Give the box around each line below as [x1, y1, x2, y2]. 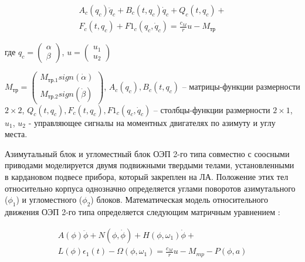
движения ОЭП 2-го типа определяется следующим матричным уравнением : [5, 206, 280, 218]
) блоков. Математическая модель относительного [90, 193, 268, 206]
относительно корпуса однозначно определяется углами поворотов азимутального [5, 182, 296, 194]
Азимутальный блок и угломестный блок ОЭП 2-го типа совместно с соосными [5, 147, 290, 159]
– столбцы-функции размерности [153, 103, 270, 115]
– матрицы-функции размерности [182, 80, 300, 93]
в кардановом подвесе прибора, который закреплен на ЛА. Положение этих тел [5, 171, 289, 183]
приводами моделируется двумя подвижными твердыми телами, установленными [5, 159, 294, 171]
